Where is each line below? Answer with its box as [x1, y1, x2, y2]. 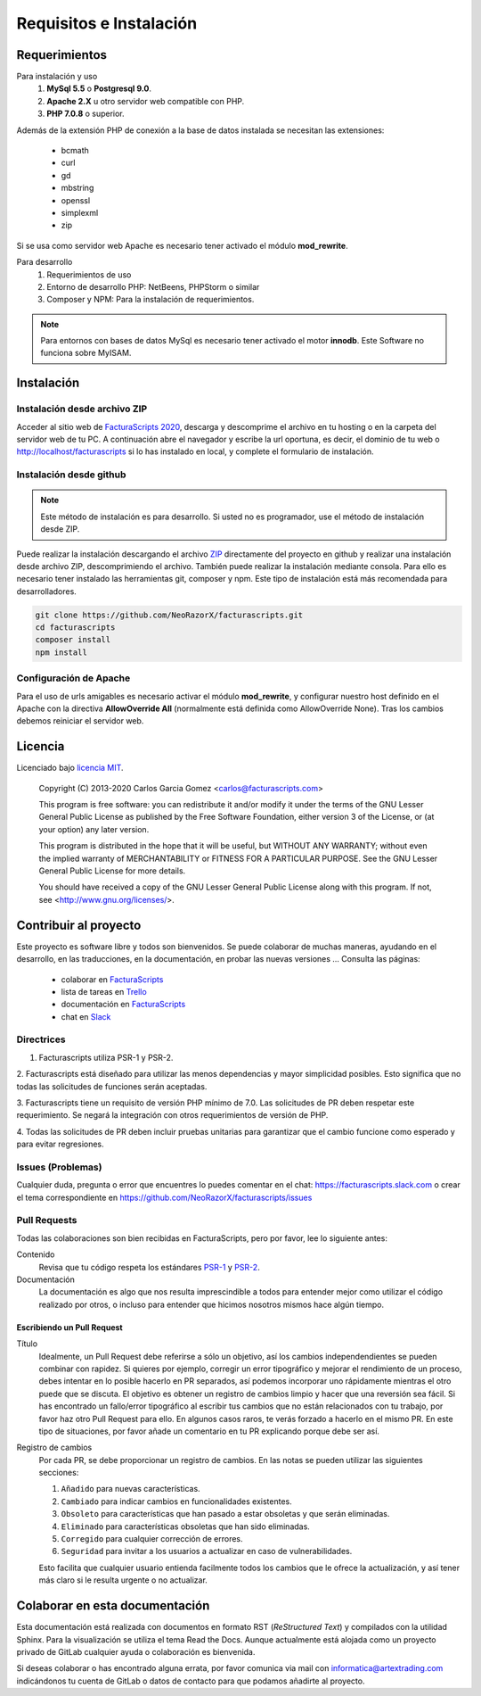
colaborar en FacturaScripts [61, 973, 164, 985]
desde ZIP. [40, 524, 80, 534]
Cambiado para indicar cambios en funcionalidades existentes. [61, 1495, 293, 1507]
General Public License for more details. [38, 865, 186, 876]
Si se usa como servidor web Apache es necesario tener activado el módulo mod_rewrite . [16, 240, 348, 251]
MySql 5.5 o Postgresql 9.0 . [46, 83, 151, 94]
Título [16, 1338, 38, 1349]
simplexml [61, 207, 99, 218]
